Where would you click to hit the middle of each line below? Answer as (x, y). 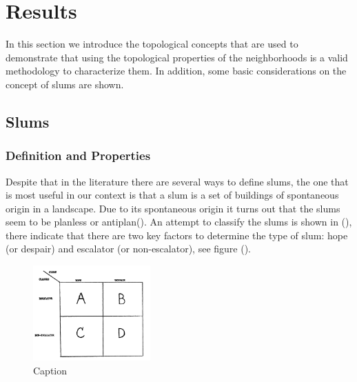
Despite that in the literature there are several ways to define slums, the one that (177, 181)
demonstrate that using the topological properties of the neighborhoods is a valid (177, 57)
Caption (50, 370)
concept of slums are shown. (65, 84)
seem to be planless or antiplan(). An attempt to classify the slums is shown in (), (179, 222)
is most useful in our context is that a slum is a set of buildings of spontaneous (172, 195)
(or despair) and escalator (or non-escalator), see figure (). (128, 249)
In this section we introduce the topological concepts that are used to (152, 44)
